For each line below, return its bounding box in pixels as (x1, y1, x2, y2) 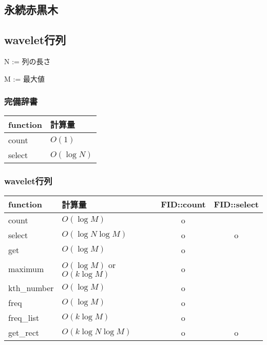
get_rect (8, 326, 40, 338)
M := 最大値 (4, 73, 45, 84)
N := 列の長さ (4, 55, 51, 66)
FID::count (161, 198, 206, 210)
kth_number (8, 281, 54, 294)
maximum (8, 262, 44, 275)
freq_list (8, 311, 40, 323)
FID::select (214, 198, 259, 210)
